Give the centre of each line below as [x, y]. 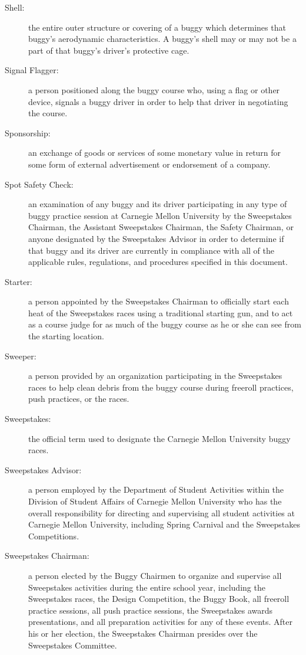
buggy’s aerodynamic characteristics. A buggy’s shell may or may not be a [162, 39]
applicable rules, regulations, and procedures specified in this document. [158, 262]
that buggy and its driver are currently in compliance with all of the [151, 250]
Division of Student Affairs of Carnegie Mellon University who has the [155, 501]
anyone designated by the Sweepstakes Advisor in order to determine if [156, 238]
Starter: [19, 281]
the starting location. [66, 336]
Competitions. [54, 536]
